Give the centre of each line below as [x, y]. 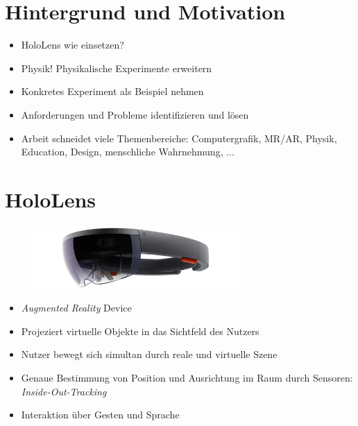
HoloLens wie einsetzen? [73, 45]
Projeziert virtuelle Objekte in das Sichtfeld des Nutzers [140, 331]
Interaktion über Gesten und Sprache [100, 415]
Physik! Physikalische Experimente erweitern [117, 68]
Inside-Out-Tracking [64, 391]
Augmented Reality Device [76, 308]
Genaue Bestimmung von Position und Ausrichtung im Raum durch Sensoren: [187, 378]
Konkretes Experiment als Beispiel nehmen [112, 91]
